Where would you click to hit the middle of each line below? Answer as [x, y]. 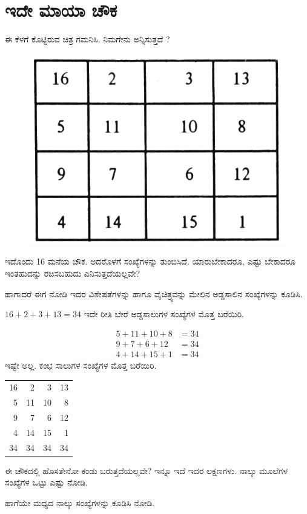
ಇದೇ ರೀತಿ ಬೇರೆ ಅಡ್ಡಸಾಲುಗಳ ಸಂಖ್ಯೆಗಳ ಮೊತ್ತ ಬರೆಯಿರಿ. [164, 314]
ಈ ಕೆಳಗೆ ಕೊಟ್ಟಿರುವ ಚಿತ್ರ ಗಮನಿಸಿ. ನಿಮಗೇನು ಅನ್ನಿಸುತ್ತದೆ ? [87, 39]
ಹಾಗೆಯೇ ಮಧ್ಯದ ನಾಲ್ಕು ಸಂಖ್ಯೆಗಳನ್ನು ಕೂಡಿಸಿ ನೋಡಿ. [80, 502]
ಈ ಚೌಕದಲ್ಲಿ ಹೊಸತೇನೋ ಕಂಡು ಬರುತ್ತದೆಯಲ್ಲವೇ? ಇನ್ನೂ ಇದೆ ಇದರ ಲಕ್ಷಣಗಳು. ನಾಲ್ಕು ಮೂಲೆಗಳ [147, 470]
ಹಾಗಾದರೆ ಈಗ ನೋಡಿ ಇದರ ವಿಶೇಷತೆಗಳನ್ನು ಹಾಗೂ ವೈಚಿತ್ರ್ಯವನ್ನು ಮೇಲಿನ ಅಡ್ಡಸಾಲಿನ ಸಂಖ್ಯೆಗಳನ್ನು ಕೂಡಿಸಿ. [154, 293]
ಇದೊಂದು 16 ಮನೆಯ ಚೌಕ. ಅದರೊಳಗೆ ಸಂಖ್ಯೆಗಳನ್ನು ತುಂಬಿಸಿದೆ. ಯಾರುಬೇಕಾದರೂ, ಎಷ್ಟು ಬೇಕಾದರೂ [150, 261]
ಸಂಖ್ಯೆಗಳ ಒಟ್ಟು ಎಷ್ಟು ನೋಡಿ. [46, 482]
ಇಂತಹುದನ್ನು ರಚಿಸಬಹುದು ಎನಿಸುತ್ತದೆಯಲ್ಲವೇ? [73, 273]
